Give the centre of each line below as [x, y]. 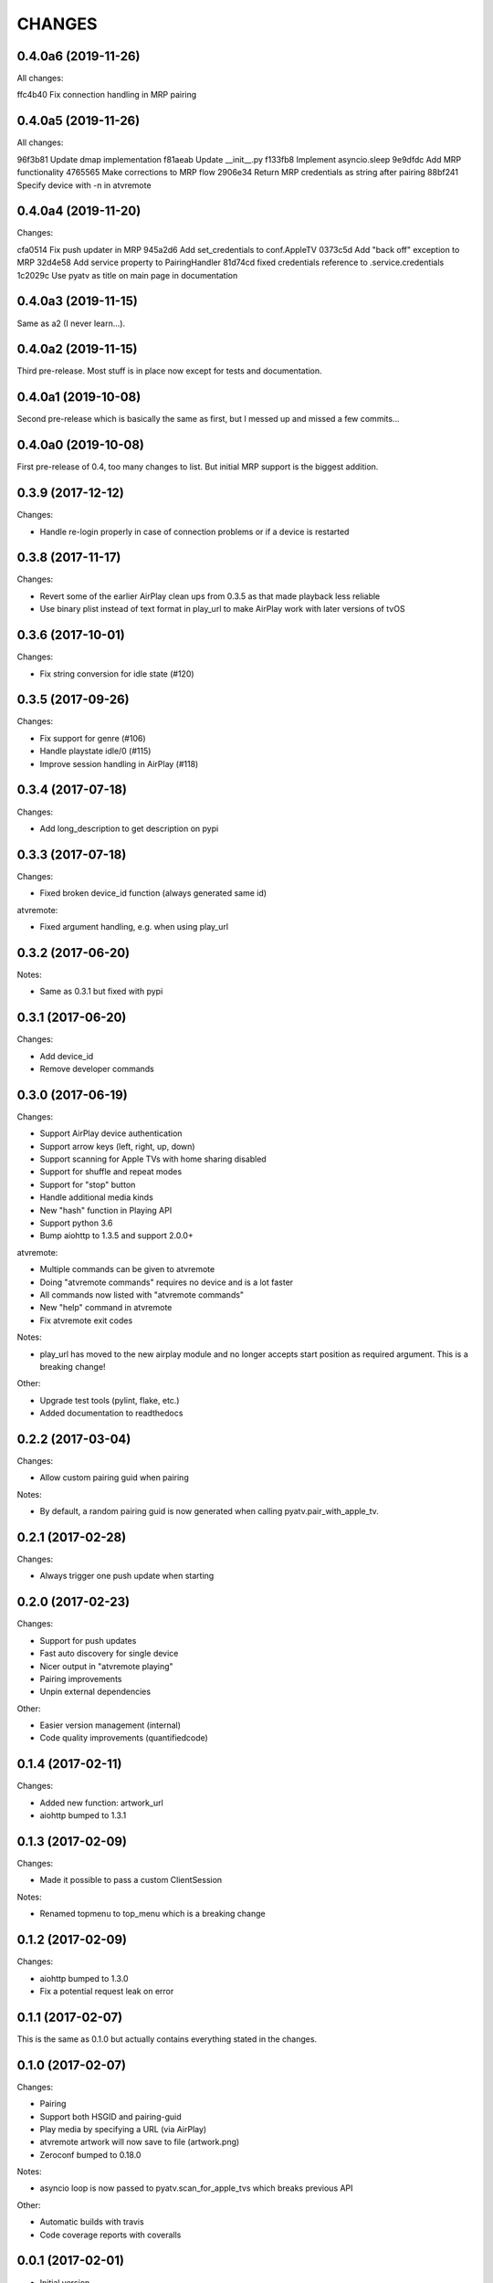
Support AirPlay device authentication [111, 1133]
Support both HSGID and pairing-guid [110, 2116]
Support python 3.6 [76, 1223]
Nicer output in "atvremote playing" [106, 1666]
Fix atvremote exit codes [86, 1320]
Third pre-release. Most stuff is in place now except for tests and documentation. [170, 371]
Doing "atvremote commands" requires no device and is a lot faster [167, 1282]
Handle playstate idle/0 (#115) [95, 751]
